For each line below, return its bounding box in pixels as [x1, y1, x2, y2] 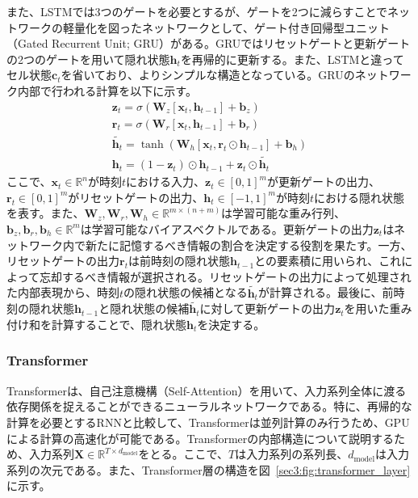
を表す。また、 [6, 205, 85, 222]
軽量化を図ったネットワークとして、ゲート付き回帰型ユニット [62, 19, 390, 36]
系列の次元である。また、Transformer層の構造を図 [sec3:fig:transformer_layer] [6, 461, 411, 478]
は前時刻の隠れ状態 [127, 252, 230, 269]
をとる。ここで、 [138, 445, 229, 462]
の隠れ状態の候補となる [123, 284, 248, 301]
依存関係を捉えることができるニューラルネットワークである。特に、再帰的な [6, 398, 412, 415]
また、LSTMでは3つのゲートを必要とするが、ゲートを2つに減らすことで [6, 3, 388, 19]
